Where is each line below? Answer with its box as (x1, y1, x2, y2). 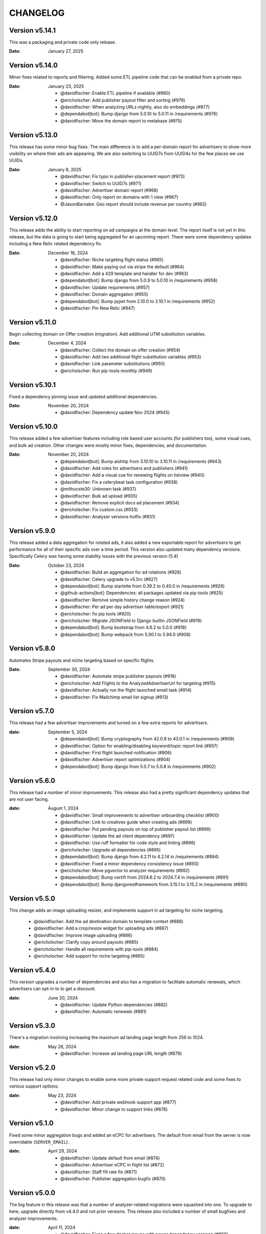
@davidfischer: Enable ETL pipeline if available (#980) (60, 90, 170, 96)
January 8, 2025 (48, 166, 82, 172)
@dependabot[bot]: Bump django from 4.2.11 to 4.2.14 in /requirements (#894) (60, 854, 219, 860)
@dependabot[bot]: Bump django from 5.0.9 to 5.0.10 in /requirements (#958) (60, 277, 218, 283)
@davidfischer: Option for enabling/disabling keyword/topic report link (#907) (60, 743, 218, 749)
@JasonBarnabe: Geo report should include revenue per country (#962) (60, 201, 207, 207)
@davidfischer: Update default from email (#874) (60, 1155, 160, 1161)
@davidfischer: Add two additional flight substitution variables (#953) (60, 354, 201, 360)
